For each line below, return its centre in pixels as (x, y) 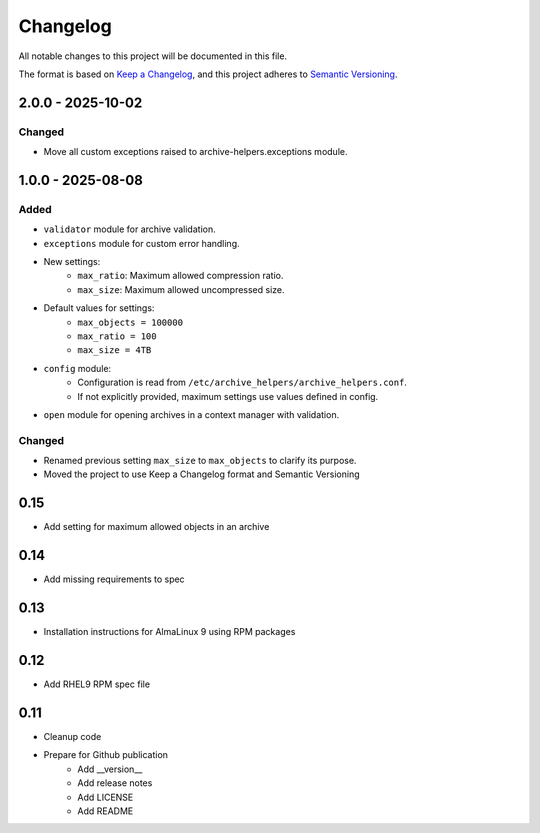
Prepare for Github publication (106, 755)
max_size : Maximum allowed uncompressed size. (181, 289)
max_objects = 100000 (130, 322)
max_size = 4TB (114, 350)
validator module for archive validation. (129, 229)
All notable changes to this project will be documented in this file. (153, 56)
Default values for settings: (99, 308)
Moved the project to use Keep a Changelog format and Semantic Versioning (201, 474)
